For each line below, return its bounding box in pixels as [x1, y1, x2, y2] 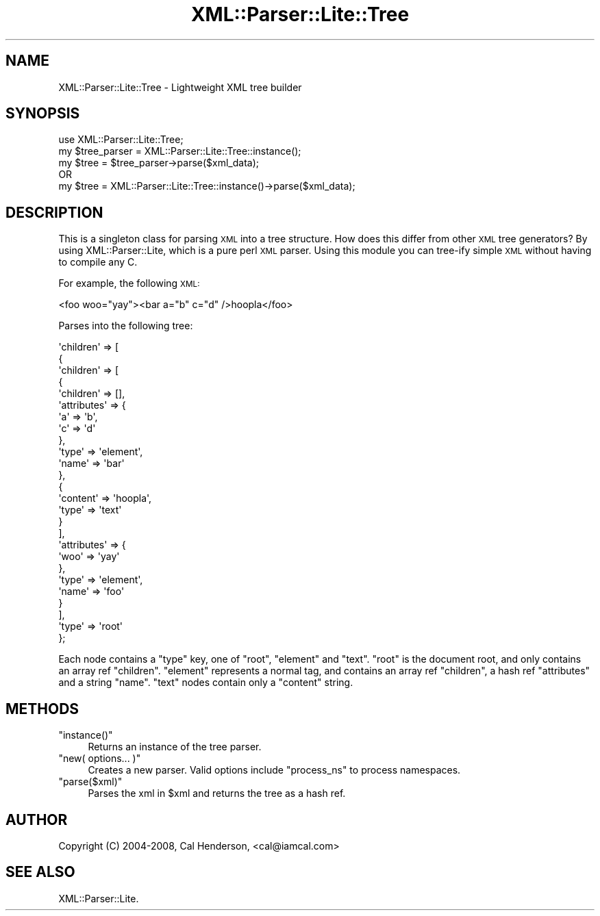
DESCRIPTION [5, 203, 103, 221]
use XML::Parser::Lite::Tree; [58, 133, 184, 146]
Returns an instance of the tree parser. [88, 741, 262, 753]
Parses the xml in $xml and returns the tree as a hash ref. [88, 787, 346, 800]
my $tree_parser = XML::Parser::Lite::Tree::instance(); [58, 145, 301, 157]
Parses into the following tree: [58, 320, 193, 332]
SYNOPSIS [5, 105, 80, 123]
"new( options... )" [58, 752, 141, 765]
